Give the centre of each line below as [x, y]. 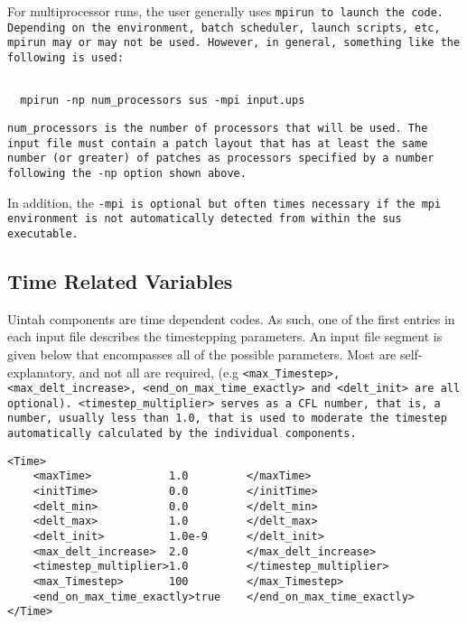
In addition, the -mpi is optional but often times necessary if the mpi [224, 202]
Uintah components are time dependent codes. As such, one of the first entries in [231, 318]
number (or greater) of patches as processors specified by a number [221, 158]
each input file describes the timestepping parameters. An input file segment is [225, 336]
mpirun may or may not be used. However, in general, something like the [234, 43]
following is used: [65, 57]
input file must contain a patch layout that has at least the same [218, 143]
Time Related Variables [120, 280]
